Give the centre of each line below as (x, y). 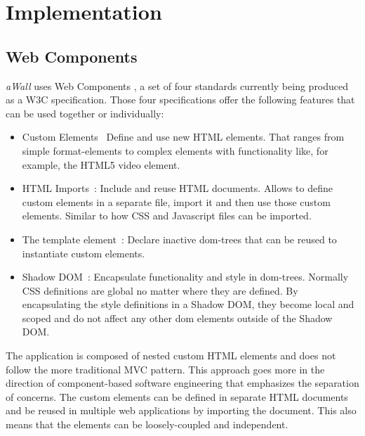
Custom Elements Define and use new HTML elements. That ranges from (183, 137)
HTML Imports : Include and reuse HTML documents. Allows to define (177, 188)
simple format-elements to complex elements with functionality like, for (175, 150)
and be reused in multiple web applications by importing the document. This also (181, 410)
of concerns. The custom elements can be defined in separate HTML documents (177, 396)
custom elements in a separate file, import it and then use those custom (176, 201)
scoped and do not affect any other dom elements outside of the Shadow (177, 318)
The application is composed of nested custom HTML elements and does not (171, 355)
